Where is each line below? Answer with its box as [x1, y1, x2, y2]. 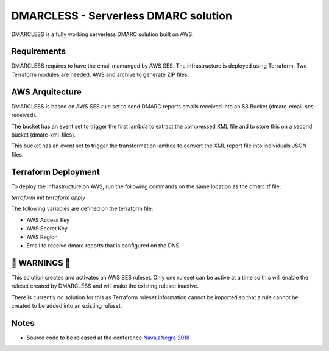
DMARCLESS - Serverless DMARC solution [11, 9, 233, 23]
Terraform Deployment [11, 166, 100, 177]
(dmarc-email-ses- [268, 102, 316, 110]
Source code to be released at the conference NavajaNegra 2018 [26, 334, 190, 341]
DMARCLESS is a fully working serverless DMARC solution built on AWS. [11, 30, 194, 38]
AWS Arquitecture [11, 87, 82, 97]
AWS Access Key [26, 216, 70, 224]
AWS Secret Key [26, 225, 68, 232]
